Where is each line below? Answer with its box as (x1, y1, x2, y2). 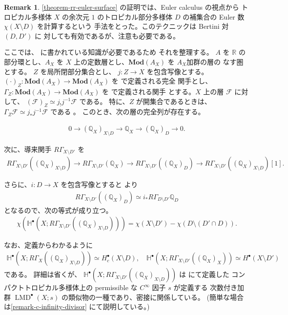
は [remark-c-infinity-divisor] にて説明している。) (4, 301, 150, 312)
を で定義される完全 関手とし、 (111, 76, 212, 86)
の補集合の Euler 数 (183, 11, 245, 21)
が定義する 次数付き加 (173, 282, 245, 293)
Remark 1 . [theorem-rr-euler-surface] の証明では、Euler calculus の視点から (4, 2, 239, 12)
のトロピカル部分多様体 (97, 11, 173, 21)
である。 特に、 (79, 96, 129, 106)
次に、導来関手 (4, 144, 52, 154)
